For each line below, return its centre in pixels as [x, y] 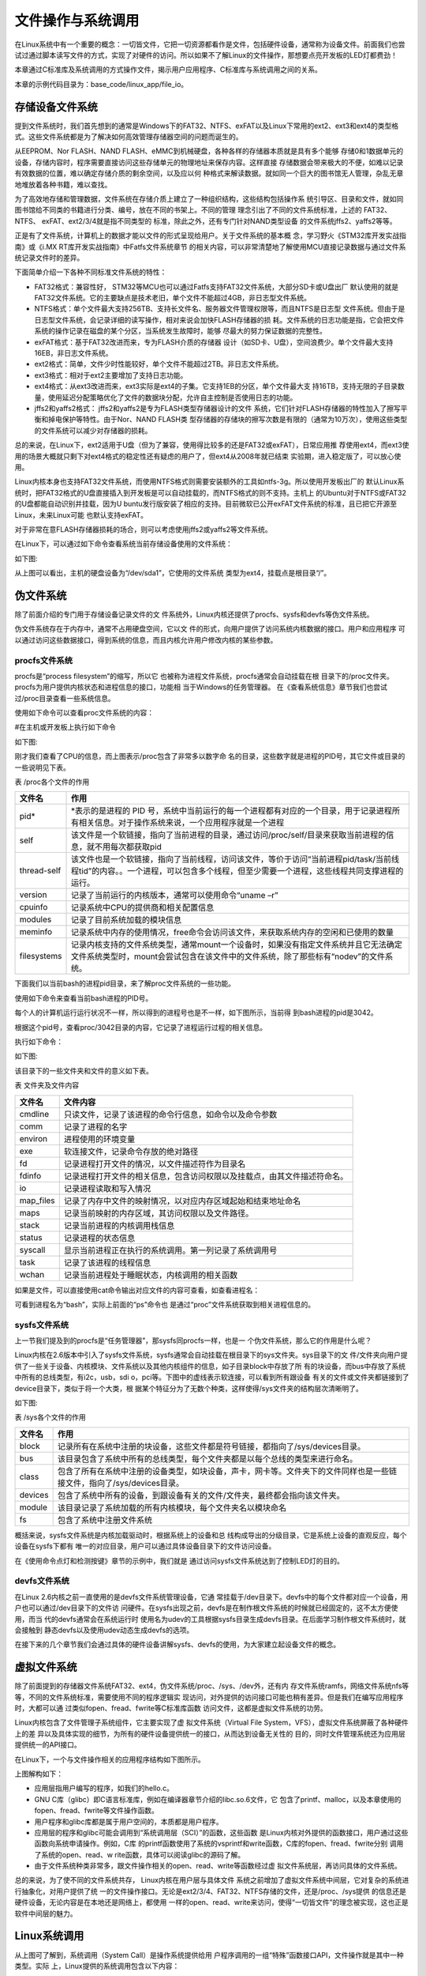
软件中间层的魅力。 [46, 1914]
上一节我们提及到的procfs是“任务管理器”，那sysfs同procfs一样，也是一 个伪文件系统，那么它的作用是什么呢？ [193, 1341]
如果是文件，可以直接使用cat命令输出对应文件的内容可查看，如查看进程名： [137, 1290]
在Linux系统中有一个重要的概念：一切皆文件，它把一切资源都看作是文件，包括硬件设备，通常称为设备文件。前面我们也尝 [210, 44]
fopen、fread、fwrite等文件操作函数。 [97, 1811]
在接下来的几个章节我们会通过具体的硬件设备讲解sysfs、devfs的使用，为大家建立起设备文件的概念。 [177, 1645]
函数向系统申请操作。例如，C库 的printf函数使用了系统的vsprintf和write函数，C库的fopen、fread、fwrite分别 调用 [219, 1844]
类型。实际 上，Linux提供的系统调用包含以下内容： [97, 1966]
